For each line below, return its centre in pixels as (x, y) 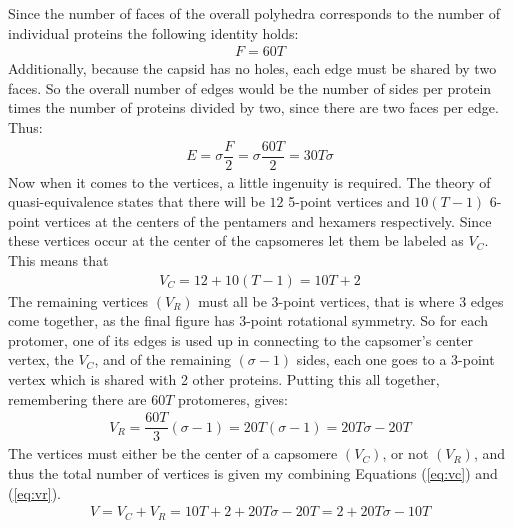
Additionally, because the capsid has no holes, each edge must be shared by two (252, 68)
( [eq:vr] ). (34, 492)
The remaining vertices (78, 300)
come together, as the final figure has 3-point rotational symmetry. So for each (248, 320)
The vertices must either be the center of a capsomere (173, 453)
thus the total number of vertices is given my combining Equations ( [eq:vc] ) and (253, 472)
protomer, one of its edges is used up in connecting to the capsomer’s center (240, 339)
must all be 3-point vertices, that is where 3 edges (351, 300)
